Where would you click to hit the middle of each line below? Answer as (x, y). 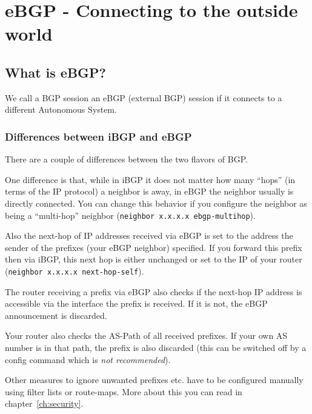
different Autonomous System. (61, 109)
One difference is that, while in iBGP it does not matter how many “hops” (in (150, 179)
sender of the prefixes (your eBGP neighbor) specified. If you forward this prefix (154, 247)
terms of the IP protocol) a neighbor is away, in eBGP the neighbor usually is (149, 191)
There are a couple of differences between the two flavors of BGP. (126, 159)
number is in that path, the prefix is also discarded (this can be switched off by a (156, 348)
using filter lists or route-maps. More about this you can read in (124, 391)
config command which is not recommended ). (88, 359)
